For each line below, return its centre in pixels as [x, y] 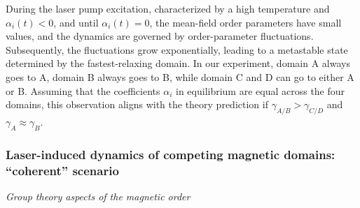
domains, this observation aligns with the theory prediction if [137, 104]
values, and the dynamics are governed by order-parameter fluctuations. [160, 36]
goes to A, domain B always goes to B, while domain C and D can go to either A [180, 76]
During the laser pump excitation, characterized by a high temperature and [168, 8]
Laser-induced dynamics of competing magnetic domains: [171, 154]
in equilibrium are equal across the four [261, 90]
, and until [76, 22]
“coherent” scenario [62, 170]
